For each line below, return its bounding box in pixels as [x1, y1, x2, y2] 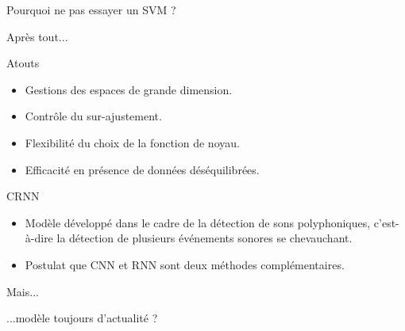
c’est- [373, 214, 399, 230]
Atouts [6, 55, 40, 71]
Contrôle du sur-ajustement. [25, 108, 162, 124]
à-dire [25, 230, 53, 246]
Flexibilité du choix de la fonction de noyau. [25, 134, 240, 150]
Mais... [6, 283, 39, 299]
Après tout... [6, 28, 68, 44]
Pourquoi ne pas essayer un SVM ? [6, 2, 176, 17]
